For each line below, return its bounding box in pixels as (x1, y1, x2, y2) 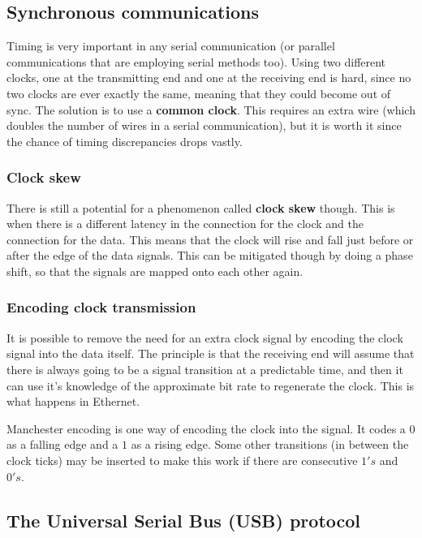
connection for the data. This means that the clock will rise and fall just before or (6, 230, 414, 247)
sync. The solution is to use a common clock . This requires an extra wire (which (6, 101, 416, 118)
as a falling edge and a (6, 436, 118, 453)
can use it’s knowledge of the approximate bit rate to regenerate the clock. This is (6, 377, 415, 394)
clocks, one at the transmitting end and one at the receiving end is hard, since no (6, 69, 411, 86)
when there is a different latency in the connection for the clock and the (6, 215, 364, 232)
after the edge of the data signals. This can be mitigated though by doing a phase (6, 247, 413, 264)
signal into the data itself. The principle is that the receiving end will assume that (6, 345, 415, 362)
